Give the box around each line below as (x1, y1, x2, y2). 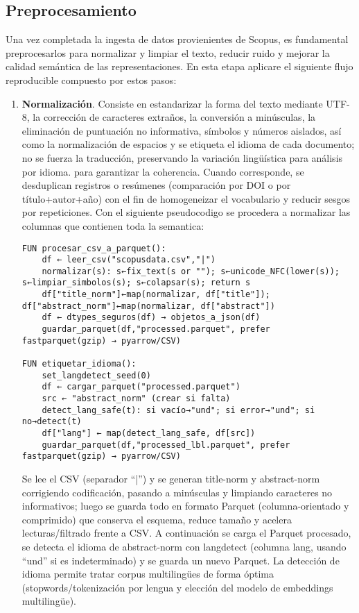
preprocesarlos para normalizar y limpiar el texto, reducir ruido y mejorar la (6, 45, 330, 60)
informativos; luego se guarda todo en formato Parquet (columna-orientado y (21, 498, 349, 513)
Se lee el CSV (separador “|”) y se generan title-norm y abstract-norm (21, 471, 320, 485)
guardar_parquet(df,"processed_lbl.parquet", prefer (42, 439, 290, 450)
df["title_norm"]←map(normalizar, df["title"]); (42, 289, 270, 300)
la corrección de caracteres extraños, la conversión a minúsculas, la (33, 110, 316, 124)
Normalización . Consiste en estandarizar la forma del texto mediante (21, 96, 323, 110)
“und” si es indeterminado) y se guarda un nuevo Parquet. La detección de (21, 553, 340, 567)
